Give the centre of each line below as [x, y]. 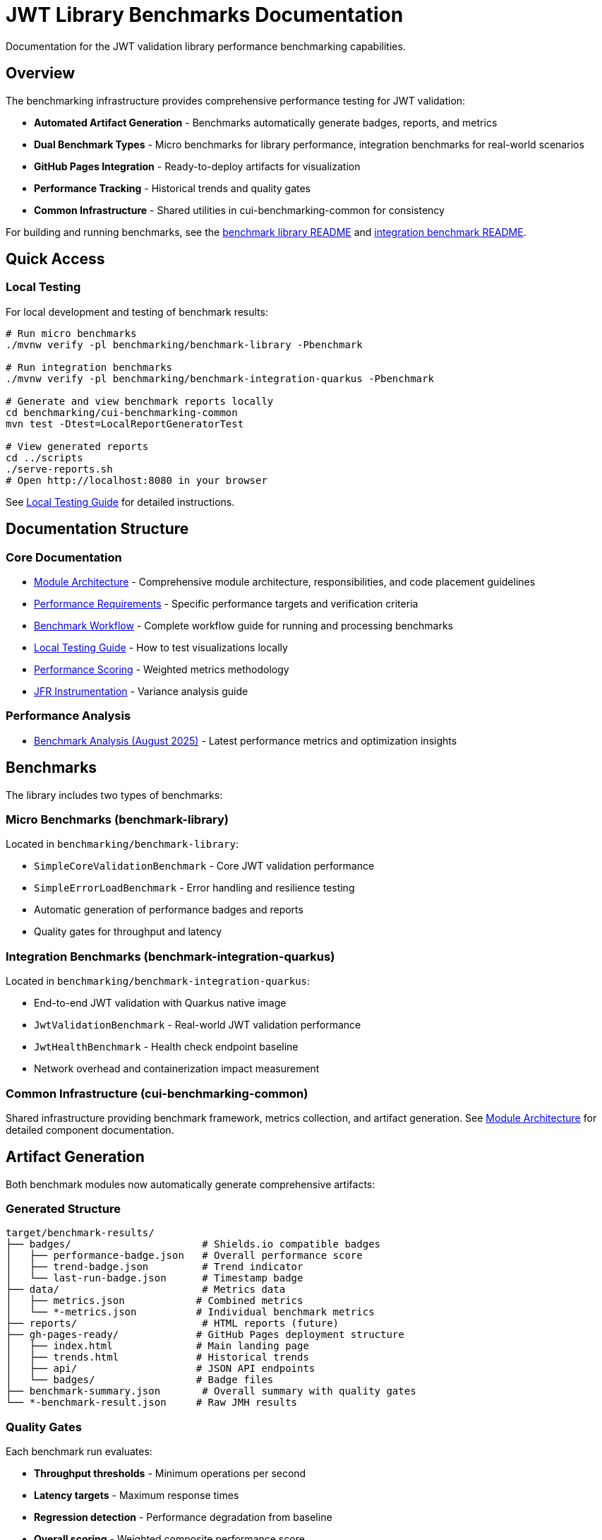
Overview [41, 73]
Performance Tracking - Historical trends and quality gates [173, 188]
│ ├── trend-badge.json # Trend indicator [155, 1267]
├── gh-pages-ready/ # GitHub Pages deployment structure [205, 1335]
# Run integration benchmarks [89, 367]
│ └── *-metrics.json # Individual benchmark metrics [190, 1312]
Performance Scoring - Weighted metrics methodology [162, 670]
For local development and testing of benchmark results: [137, 312]
